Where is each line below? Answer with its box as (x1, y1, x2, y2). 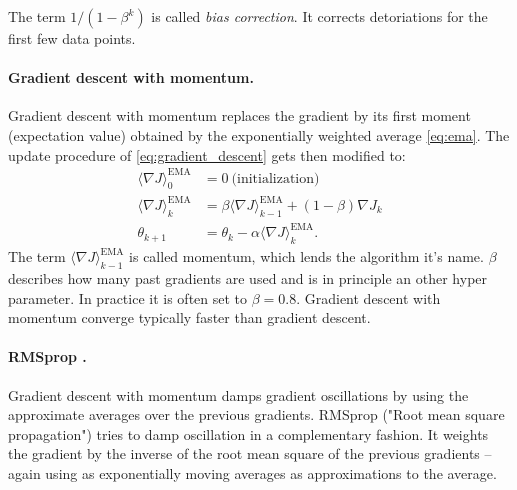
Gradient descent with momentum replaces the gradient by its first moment (8, 105, 471, 126)
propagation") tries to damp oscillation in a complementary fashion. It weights (8, 423, 489, 444)
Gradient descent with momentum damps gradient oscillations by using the (8, 384, 469, 405)
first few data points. (8, 28, 136, 48)
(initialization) (231, 171, 320, 186)
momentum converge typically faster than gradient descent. (8, 307, 371, 328)
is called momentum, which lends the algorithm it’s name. (129, 246, 484, 267)
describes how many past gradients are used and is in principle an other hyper (8, 267, 488, 288)
